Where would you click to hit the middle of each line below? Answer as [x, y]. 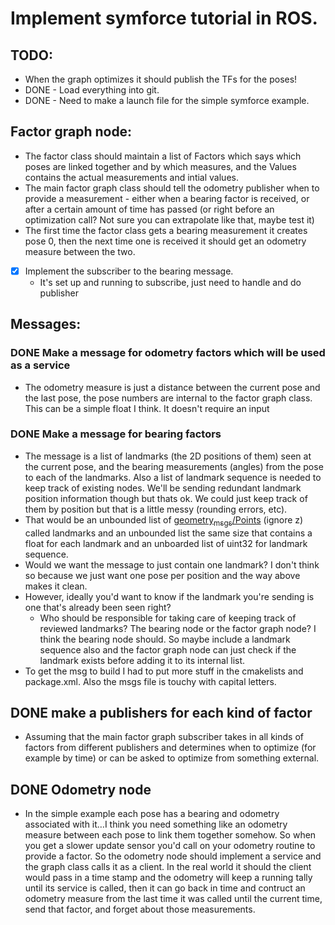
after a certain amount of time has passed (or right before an [149, 209]
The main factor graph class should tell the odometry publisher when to [172, 188]
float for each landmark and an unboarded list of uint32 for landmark [166, 543]
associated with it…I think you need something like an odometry [156, 824]
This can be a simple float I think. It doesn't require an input [147, 408]
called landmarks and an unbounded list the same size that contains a [168, 533]
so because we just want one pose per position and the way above [162, 575]
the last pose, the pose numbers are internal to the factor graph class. [168, 398]
